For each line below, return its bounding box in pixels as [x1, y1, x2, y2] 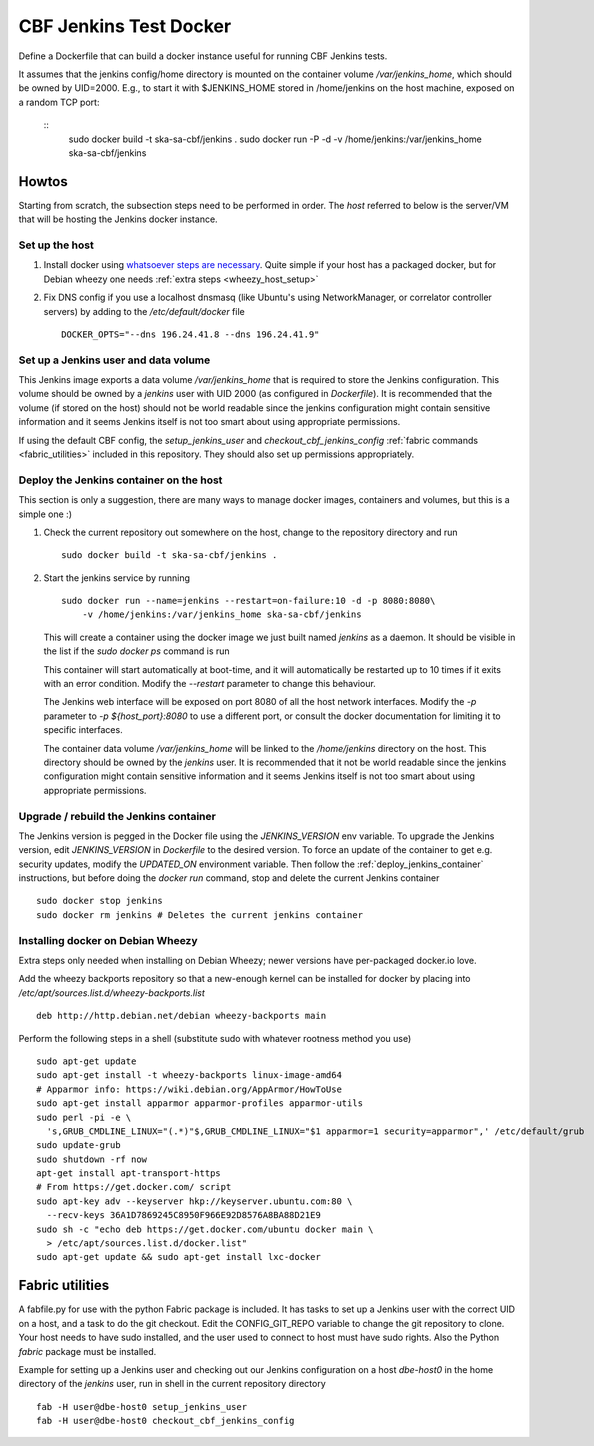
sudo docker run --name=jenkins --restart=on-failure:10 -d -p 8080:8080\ [61, 595, 436, 607]
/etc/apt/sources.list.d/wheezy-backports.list [18, 986, 205, 999]
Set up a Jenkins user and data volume [18, 353, 211, 367]
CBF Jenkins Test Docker [18, 15, 232, 37]
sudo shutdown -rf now [36, 1153, 148, 1165]
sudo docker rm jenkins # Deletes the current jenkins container [36, 909, 364, 920]
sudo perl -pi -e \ [36, 1111, 132, 1123]
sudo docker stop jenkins [36, 895, 164, 907]
